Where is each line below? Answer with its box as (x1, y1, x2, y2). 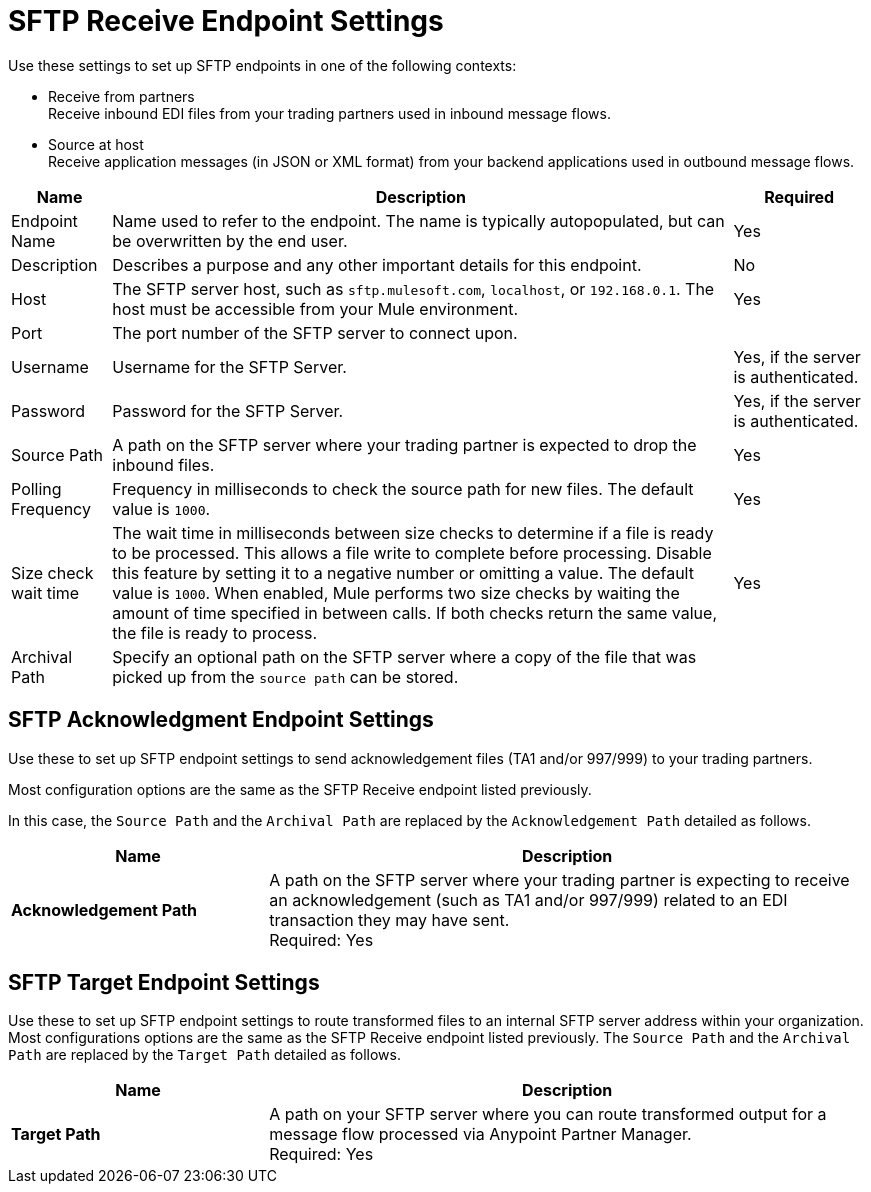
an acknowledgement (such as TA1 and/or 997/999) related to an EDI (269, 889, 788, 910)
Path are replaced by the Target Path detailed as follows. (8, 1046, 401, 1064)
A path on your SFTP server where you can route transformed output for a (269, 1104, 827, 1125)
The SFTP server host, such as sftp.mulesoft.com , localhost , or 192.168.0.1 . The (112, 278, 715, 299)
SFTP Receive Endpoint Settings (8, 4, 444, 38)
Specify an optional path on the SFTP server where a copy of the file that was (112, 646, 697, 667)
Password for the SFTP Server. (112, 400, 344, 421)
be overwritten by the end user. (112, 230, 348, 251)
